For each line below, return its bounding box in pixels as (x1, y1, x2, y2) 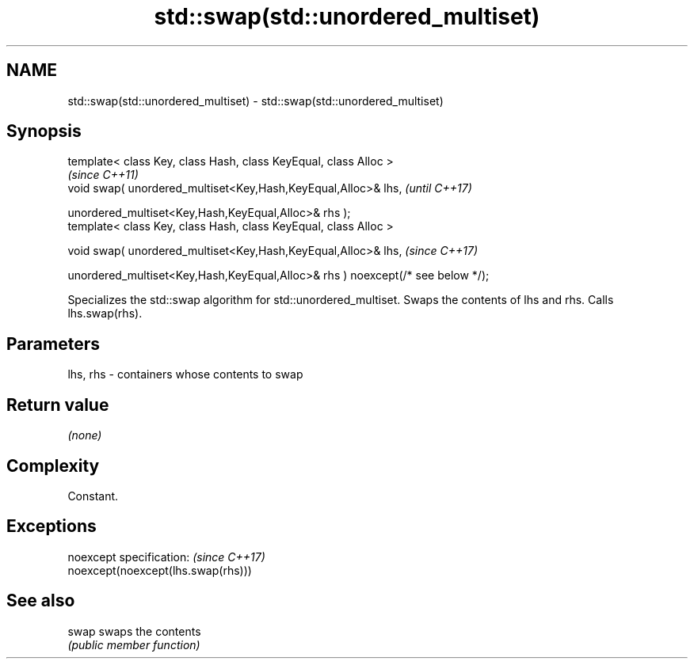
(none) (67, 428, 102, 443)
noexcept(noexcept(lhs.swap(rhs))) (67, 563, 252, 577)
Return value (6, 394, 109, 415)
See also (6, 591, 75, 611)
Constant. (67, 488, 119, 503)
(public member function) (67, 637, 200, 652)
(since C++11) (67, 168, 139, 182)
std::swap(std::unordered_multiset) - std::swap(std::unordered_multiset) (67, 93, 444, 108)
